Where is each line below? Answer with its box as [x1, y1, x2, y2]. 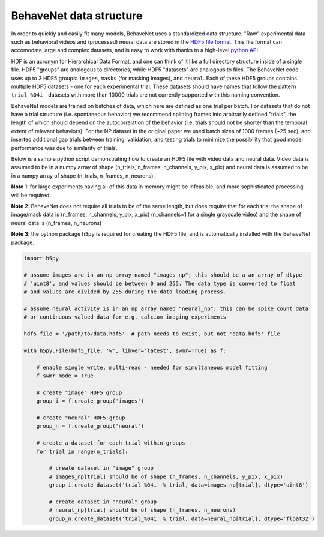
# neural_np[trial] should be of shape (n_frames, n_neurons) [49, 507, 236, 514]
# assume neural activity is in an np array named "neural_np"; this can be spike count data [23, 305, 309, 312]
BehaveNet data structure [11, 9, 143, 22]
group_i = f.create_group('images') [36, 398, 144, 404]
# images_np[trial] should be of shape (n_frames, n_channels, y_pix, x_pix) [49, 473, 283, 480]
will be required [11, 191, 50, 199]
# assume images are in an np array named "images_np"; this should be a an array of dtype [23, 272, 302, 278]
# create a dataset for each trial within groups [36, 440, 185, 446]
